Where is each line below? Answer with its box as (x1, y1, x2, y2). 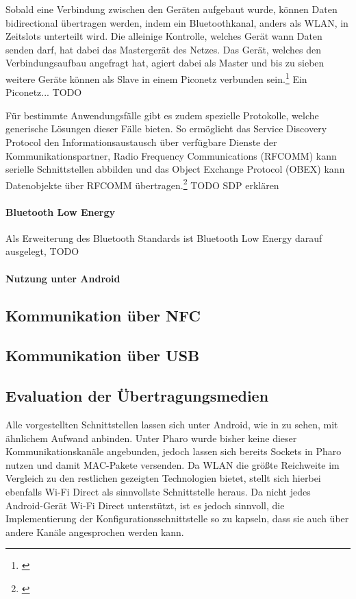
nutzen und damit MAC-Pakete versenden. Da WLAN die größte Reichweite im (5, 457, 340, 472)
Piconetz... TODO (5, 85, 82, 99)
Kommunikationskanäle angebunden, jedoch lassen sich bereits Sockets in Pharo (5, 444, 342, 459)
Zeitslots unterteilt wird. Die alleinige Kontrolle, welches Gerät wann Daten (5, 29, 322, 43)
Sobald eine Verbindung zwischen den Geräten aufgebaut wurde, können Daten (5, 2, 338, 16)
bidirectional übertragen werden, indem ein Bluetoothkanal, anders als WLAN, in (5, 15, 348, 29)
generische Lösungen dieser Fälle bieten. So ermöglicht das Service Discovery (5, 121, 327, 136)
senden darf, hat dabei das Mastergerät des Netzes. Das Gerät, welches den (5, 42, 321, 56)
